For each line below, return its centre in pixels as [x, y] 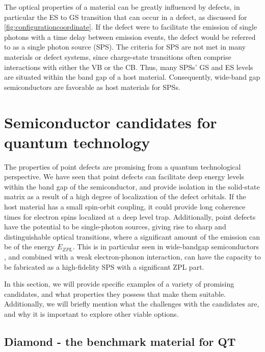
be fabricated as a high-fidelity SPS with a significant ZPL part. [104, 266]
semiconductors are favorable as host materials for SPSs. [92, 87]
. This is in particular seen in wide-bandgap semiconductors [166, 247]
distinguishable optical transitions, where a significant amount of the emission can [132, 236]
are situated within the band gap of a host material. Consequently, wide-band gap [132, 77]
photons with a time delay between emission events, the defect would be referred [130, 37]
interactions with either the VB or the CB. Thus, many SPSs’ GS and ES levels [129, 67]
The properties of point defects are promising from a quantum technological [123, 166]
